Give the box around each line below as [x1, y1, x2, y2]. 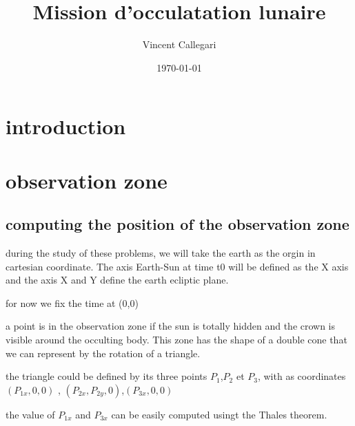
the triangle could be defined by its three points [6, 369, 207, 383]
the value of [6, 407, 55, 421]
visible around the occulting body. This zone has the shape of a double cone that [6, 332, 347, 347]
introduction [6, 112, 126, 140]
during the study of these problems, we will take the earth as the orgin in [6, 246, 316, 260]
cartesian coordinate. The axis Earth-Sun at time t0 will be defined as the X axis [6, 259, 349, 273]
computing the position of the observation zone [6, 213, 349, 235]
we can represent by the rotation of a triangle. [6, 345, 201, 360]
